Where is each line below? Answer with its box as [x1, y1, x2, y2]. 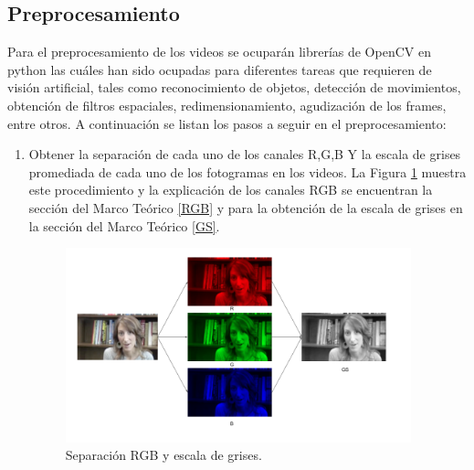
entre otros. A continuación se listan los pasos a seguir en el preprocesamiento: [7, 113, 447, 133]
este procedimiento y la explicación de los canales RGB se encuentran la [28, 180, 433, 199]
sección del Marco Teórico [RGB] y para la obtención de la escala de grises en [28, 198, 463, 217]
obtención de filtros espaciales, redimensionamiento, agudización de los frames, [7, 95, 447, 114]
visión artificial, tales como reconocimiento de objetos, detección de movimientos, [7, 78, 461, 97]
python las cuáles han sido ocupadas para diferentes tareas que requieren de [7, 59, 432, 79]
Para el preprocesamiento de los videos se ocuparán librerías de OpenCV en [7, 42, 431, 61]
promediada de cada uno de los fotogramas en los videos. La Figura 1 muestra [28, 162, 467, 181]
